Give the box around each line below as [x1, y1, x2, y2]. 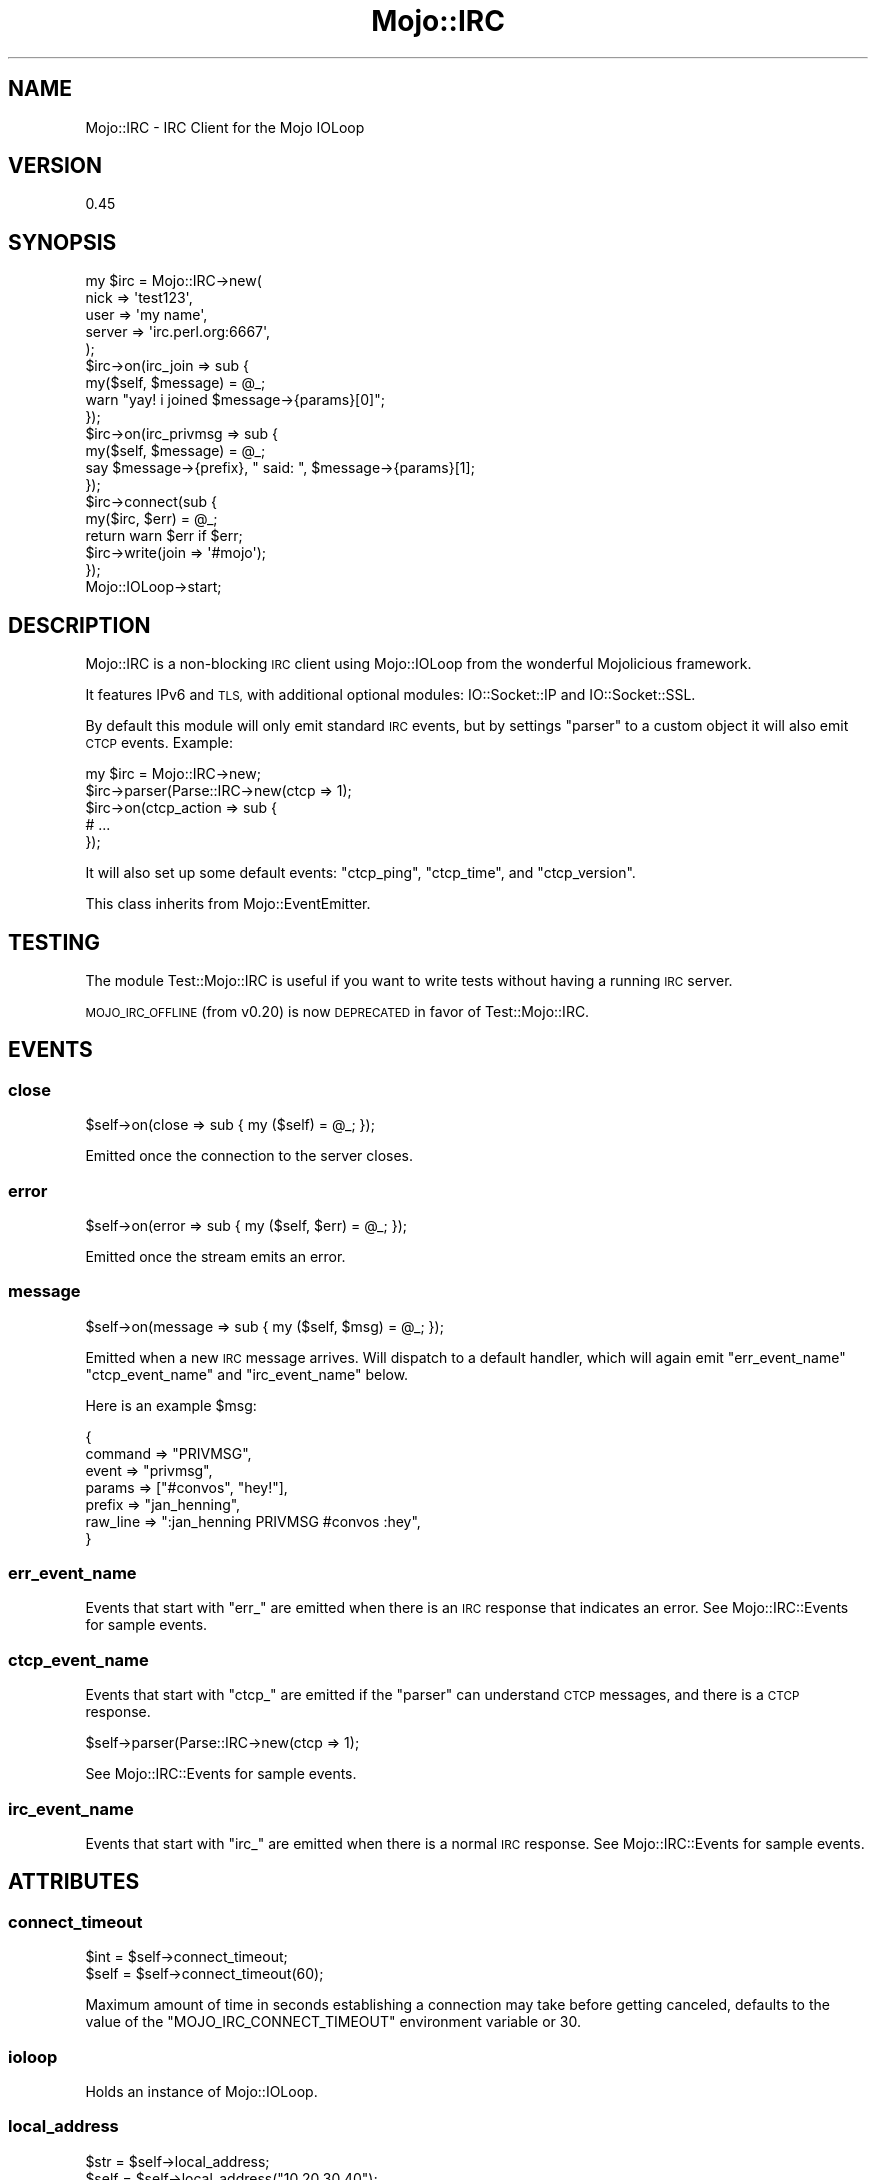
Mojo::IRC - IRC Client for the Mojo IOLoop [85, 118, 365, 136]
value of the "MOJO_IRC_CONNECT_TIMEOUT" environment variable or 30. [85, 2013, 581, 2031]
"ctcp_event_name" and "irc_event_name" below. [85, 1365, 409, 1383]
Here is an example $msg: [85, 1396, 257, 1414]
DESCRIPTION [8, 612, 151, 638]
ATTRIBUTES [8, 1869, 140, 1895]
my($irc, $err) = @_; [85, 510, 218, 528]
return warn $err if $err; [85, 527, 243, 545]
